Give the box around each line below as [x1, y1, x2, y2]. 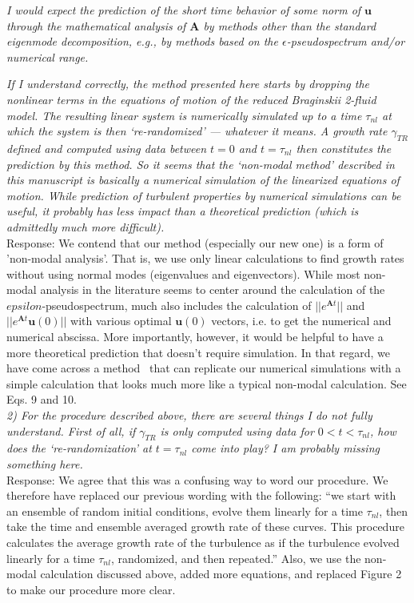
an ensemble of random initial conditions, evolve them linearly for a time [6, 502, 363, 519]
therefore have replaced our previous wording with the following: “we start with [6, 487, 396, 504]
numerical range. [6, 48, 89, 65]
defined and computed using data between [6, 139, 207, 156]
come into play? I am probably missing [191, 440, 380, 456]
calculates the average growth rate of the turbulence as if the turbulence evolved [6, 534, 400, 550]
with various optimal [70, 312, 172, 329]
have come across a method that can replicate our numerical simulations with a [6, 360, 401, 376]
